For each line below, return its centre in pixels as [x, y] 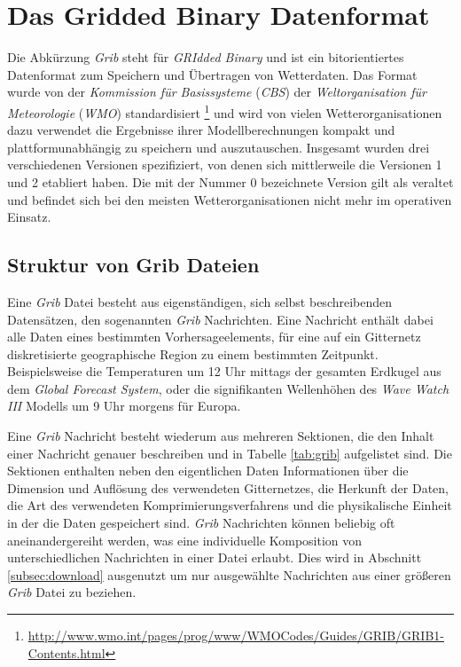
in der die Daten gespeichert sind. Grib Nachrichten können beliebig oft [201, 523]
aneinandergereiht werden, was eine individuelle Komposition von [185, 540]
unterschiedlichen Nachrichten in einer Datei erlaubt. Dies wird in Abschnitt [215, 557]
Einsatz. [29, 217]
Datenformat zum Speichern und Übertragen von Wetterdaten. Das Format [212, 74]
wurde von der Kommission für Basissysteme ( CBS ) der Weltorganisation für [217, 92]
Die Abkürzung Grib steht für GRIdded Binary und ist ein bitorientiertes [206, 57]
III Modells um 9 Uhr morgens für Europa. [124, 406]
